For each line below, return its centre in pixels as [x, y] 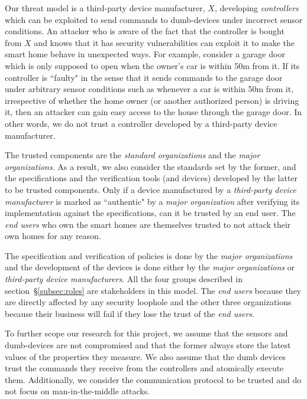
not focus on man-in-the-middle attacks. [77, 391]
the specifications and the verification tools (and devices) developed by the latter [151, 178]
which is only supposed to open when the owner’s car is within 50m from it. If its [152, 65]
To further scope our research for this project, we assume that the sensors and [146, 333]
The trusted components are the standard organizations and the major [133, 155]
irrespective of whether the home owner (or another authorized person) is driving [152, 100]
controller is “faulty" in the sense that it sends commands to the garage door [144, 77]
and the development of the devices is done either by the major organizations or [150, 267]
